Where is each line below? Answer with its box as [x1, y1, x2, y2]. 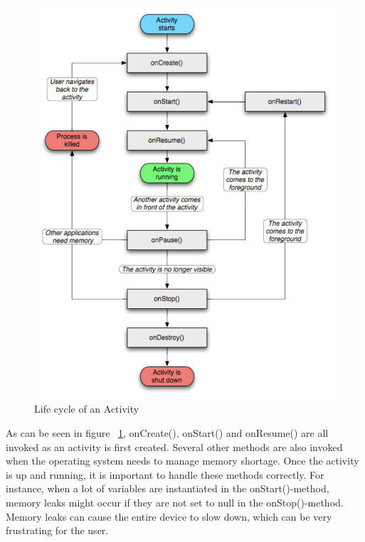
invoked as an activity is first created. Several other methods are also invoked [6, 439, 343, 454]
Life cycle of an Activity [34, 401, 139, 416]
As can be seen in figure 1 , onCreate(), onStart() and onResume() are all [6, 425, 329, 440]
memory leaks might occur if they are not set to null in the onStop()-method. [6, 494, 344, 509]
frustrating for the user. [6, 523, 109, 538]
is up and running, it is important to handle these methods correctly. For [6, 467, 324, 482]
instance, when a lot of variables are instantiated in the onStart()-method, [6, 481, 329, 496]
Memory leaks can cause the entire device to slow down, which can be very [6, 509, 332, 524]
